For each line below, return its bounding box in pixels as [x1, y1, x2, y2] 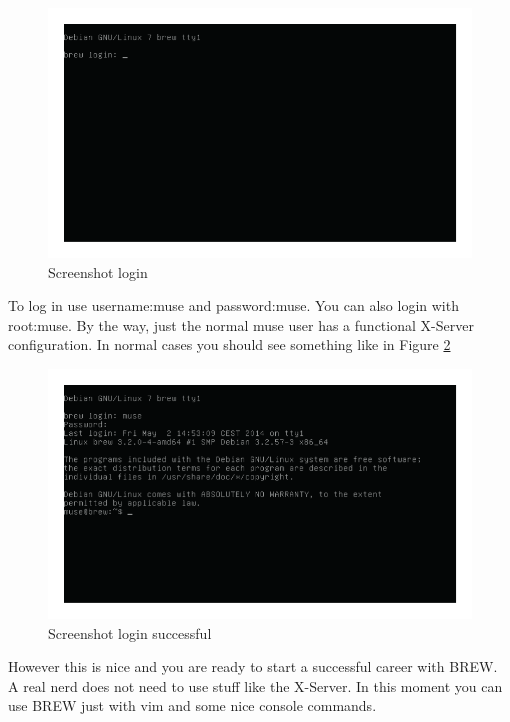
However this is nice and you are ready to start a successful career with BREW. [8, 656, 498, 677]
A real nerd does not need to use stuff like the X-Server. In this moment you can [8, 675, 503, 696]
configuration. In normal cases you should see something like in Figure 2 [8, 334, 451, 355]
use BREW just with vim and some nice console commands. [8, 695, 377, 716]
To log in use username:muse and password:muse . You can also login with [8, 295, 459, 316]
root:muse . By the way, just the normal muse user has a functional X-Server [8, 314, 474, 335]
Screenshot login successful [48, 622, 212, 643]
